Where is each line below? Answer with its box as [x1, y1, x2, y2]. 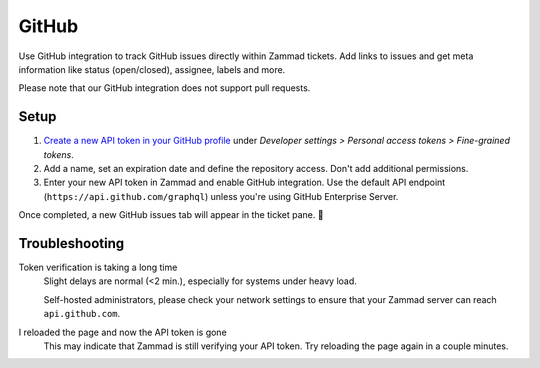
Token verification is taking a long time [18, 261, 178, 274]
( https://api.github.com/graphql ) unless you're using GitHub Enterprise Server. [43, 190, 399, 202]
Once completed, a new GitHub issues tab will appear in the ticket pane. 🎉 [18, 209, 324, 221]
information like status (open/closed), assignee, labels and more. [18, 63, 286, 75]
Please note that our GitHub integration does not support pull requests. [18, 82, 311, 94]
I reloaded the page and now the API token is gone [18, 326, 227, 338]
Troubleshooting [18, 235, 125, 252]
